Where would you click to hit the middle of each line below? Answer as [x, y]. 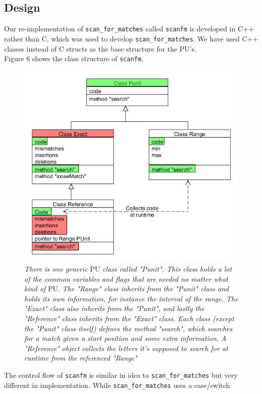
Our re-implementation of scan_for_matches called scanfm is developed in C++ [129, 29]
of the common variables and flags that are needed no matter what [126, 278]
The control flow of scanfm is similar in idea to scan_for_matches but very [121, 375]
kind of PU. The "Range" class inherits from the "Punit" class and [126, 289]
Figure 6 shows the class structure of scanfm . [74, 58]
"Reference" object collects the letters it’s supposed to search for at [126, 348]
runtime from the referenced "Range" [81, 358]
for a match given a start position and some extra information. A [125, 338]
